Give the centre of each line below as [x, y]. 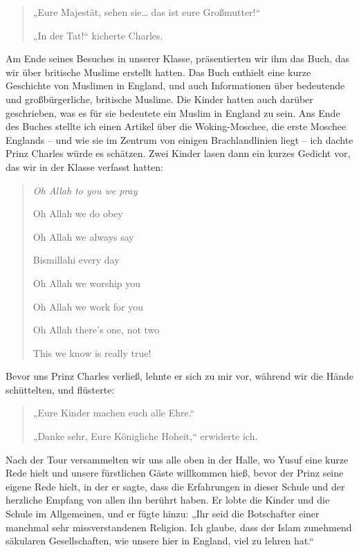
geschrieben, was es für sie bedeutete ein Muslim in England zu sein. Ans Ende [173, 112]
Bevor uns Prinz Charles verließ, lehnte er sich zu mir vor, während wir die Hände [180, 376]
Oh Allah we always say [83, 236]
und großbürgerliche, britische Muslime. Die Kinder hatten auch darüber [159, 99]
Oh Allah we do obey [78, 213]
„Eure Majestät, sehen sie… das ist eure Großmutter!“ [147, 12]
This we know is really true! [92, 352]
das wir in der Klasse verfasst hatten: [84, 166]
